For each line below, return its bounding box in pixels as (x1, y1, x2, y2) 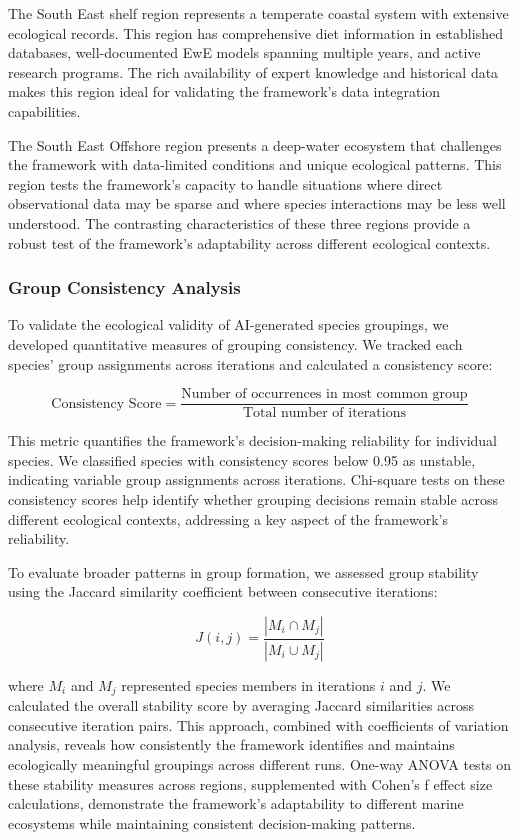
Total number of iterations (242, 406, 406, 421)
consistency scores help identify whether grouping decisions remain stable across (8, 488, 499, 509)
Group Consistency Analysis (8, 275, 241, 300)
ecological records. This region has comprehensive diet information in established (8, 22, 503, 43)
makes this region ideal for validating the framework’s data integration (8, 81, 441, 102)
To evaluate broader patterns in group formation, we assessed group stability (8, 561, 479, 582)
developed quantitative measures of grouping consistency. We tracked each (8, 333, 463, 354)
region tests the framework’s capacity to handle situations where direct (8, 173, 443, 194)
